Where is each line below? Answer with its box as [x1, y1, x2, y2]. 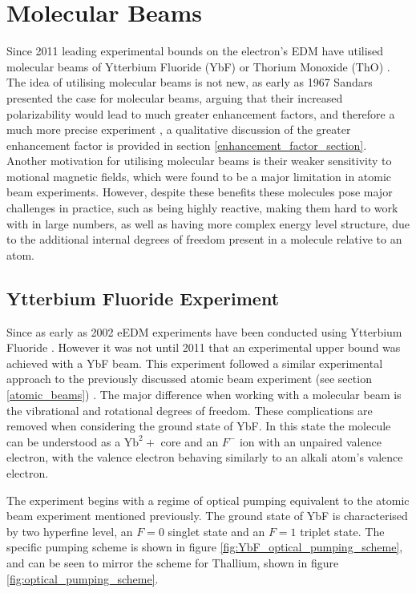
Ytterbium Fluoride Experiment [6, 285, 280, 310]
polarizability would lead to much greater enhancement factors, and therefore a [6, 105, 395, 122]
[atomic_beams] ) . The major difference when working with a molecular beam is [6, 386, 402, 403]
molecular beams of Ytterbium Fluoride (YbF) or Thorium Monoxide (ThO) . [6, 58, 390, 75]
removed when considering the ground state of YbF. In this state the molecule [6, 418, 391, 434]
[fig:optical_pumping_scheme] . [6, 570, 159, 587]
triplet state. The [300, 522, 385, 539]
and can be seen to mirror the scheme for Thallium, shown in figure [6, 554, 339, 571]
